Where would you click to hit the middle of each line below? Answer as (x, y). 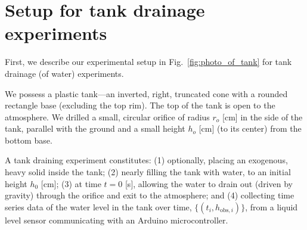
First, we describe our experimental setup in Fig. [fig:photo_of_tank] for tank (148, 62)
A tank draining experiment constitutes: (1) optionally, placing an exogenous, (146, 160)
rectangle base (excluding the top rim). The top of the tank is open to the (140, 105)
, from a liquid (272, 206)
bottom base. (29, 140)
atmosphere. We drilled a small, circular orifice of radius (107, 116)
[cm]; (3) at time (71, 183)
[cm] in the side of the (263, 116)
